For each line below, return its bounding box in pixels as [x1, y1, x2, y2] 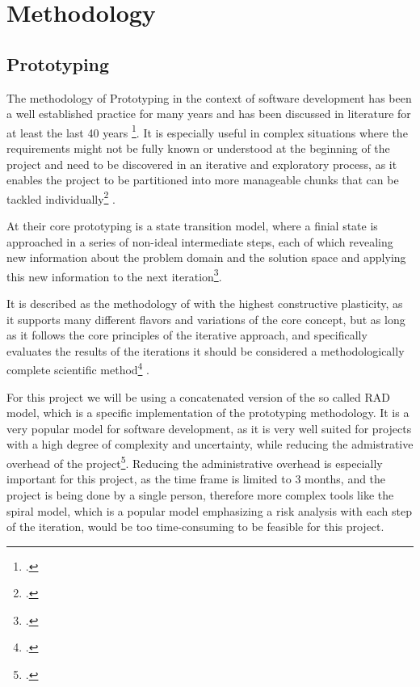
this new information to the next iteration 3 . [6, 265, 222, 284]
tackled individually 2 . [6, 188, 116, 207]
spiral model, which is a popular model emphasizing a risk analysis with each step [6, 502, 412, 519]
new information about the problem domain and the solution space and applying [6, 249, 406, 266]
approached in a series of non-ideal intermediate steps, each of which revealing [6, 233, 393, 250]
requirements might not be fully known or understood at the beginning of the [6, 140, 390, 157]
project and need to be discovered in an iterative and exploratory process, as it [6, 155, 397, 172]
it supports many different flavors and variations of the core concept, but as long [6, 310, 405, 327]
